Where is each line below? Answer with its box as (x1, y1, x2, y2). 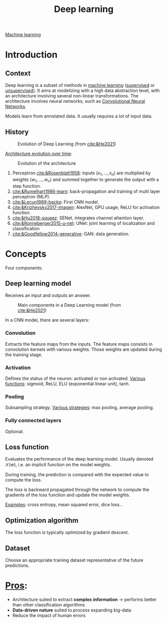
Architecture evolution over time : (5, 151, 72, 156)
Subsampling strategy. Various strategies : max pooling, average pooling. (5, 405, 154, 411)
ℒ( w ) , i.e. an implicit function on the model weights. (5, 462, 111, 468)
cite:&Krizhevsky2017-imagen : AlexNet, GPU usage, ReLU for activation (12, 204, 160, 210)
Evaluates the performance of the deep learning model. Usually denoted (5, 456, 154, 462)
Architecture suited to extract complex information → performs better (12, 596, 157, 603)
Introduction (5, 49, 58, 60)
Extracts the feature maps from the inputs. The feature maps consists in (5, 341, 153, 347)
